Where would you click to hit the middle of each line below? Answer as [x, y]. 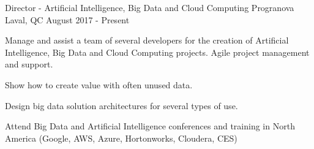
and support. [29, 64]
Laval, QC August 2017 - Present [67, 19]
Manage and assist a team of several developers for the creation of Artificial [147, 40]
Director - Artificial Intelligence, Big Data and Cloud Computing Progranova [150, 7]
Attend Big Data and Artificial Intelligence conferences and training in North [150, 126]
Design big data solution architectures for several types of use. [121, 105]
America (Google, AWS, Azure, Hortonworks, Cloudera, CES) [121, 138]
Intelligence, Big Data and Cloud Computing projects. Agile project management [157, 52]
